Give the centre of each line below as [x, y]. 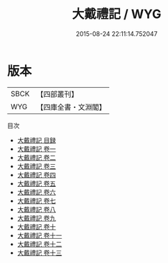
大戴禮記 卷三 [36, 166]
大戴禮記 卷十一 [40, 235]
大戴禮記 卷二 [36, 157]
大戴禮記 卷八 [36, 209]
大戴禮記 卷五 [36, 183]
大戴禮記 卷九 [36, 218]
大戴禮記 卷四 [36, 174]
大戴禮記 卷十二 [40, 244]
